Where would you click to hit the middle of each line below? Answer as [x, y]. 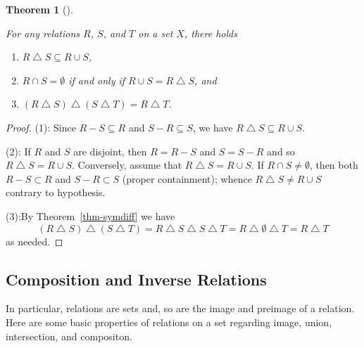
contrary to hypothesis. [56, 192]
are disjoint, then [110, 151]
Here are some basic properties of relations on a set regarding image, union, [169, 322]
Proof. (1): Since [41, 127]
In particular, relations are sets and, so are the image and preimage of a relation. [180, 308]
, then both [334, 165]
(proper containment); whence [187, 178]
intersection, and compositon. [69, 336]
